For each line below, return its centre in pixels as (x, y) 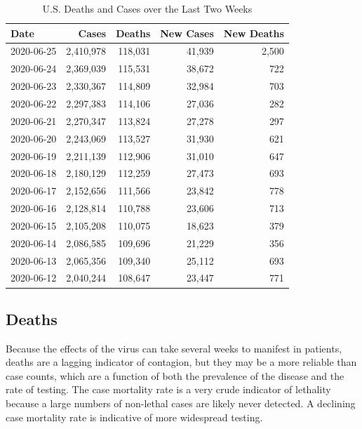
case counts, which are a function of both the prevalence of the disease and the (175, 375)
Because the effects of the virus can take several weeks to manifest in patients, (174, 348)
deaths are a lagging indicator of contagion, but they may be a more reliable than (181, 362)
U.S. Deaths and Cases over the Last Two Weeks (147, 8)
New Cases (187, 33)
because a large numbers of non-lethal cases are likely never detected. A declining (181, 403)
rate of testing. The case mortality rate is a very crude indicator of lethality (168, 389)
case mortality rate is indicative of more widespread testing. (134, 417)
